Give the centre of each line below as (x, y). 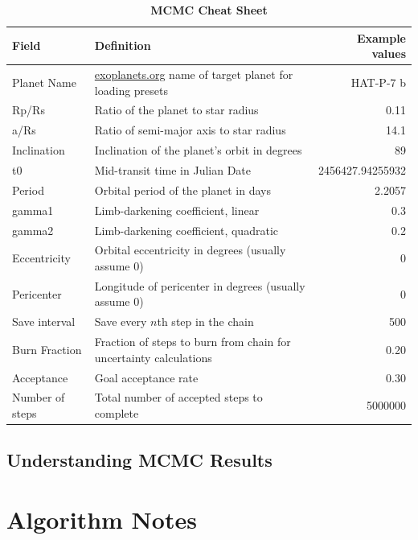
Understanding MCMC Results (139, 460)
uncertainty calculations (153, 357)
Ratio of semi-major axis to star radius (190, 130)
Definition (123, 45)
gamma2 (33, 230)
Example (381, 37)
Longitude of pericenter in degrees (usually (200, 285)
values (389, 54)
